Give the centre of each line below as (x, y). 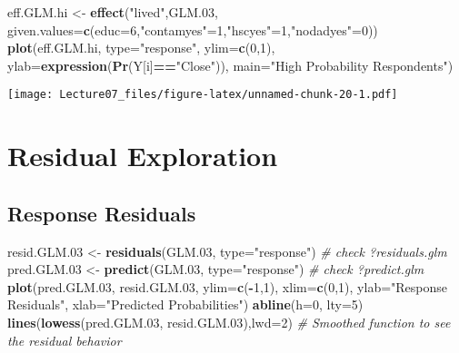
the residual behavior (65, 340)
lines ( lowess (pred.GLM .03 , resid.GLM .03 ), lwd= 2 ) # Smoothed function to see (229, 322)
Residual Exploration (143, 156)
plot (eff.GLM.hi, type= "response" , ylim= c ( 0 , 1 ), (141, 48)
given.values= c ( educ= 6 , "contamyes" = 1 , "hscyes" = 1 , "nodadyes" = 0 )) (193, 29)
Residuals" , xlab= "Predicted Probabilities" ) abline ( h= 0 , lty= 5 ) (185, 304)
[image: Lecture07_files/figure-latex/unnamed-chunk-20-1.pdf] (203, 95)
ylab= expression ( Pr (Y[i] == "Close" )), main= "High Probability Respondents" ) (230, 65)
